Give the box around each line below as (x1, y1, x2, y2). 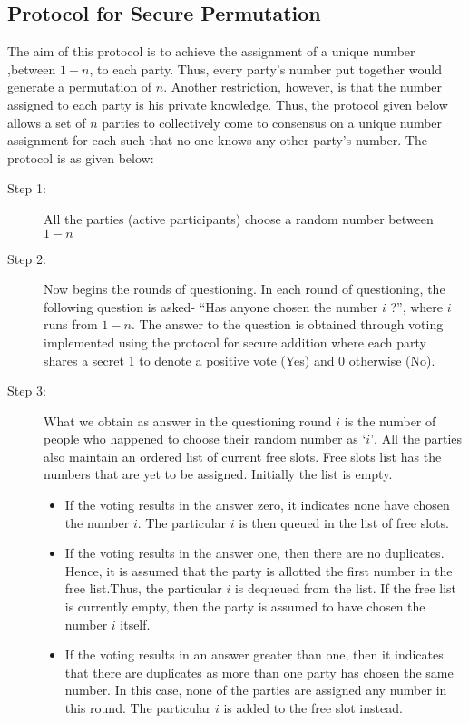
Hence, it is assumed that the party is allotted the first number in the (64, 561, 453, 580)
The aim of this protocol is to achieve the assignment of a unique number (7, 42, 415, 61)
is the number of (344, 411, 436, 430)
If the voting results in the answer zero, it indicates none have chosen (64, 495, 450, 514)
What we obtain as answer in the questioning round (44, 411, 332, 430)
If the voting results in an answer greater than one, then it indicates (64, 645, 444, 664)
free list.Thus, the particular (64, 579, 222, 598)
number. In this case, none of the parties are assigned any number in (64, 680, 447, 699)
